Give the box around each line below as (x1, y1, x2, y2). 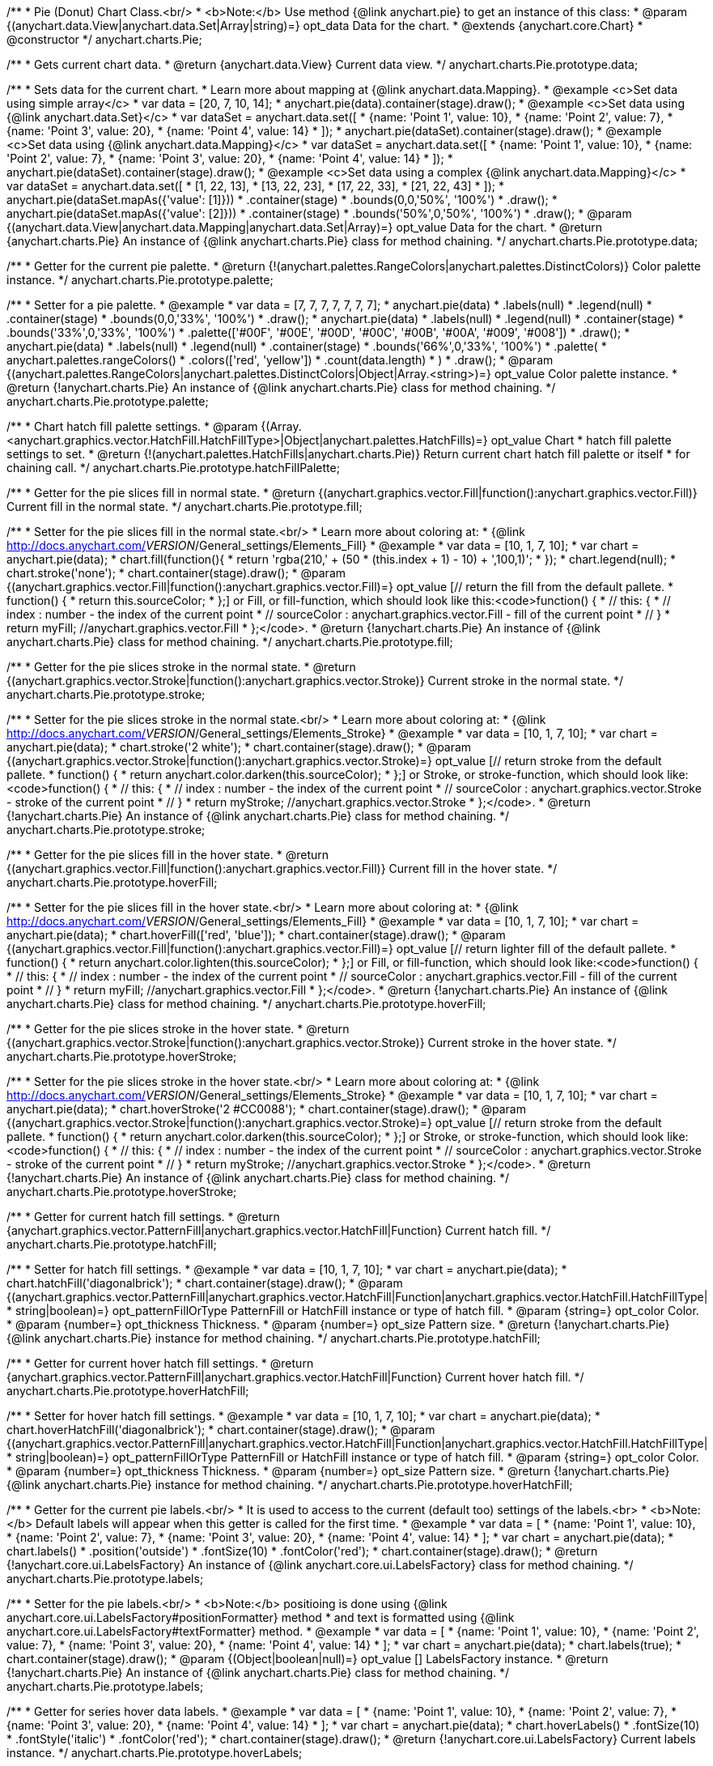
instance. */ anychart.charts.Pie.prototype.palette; (6, 273, 274, 287)
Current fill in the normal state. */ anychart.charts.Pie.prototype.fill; (6, 500, 363, 513)
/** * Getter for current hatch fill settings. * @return (6, 1210, 280, 1223)
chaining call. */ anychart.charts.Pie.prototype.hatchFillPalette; (6, 461, 340, 474)
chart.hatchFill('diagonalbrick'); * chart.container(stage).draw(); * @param (6, 1276, 403, 1290)
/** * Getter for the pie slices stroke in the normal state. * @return (6, 660, 356, 674)
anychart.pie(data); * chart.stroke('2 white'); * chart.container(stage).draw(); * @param (6, 740, 472, 754)
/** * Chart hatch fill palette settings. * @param (6, 419, 258, 433)
